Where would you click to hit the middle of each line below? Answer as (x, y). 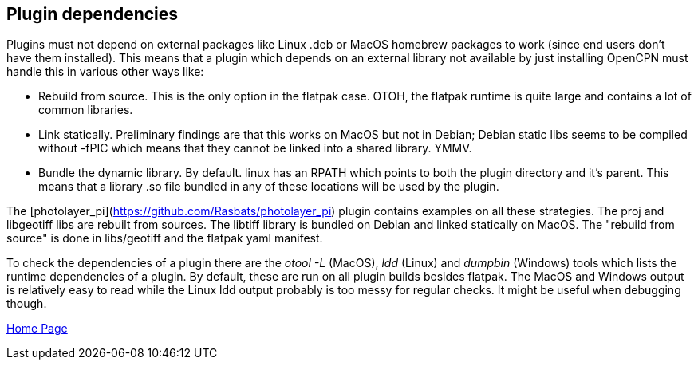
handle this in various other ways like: (105, 72)
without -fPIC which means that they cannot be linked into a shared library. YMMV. (255, 148)
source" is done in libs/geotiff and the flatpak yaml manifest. (165, 238)
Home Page (37, 329)
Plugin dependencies (93, 14)
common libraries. (86, 110)
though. (27, 304)
